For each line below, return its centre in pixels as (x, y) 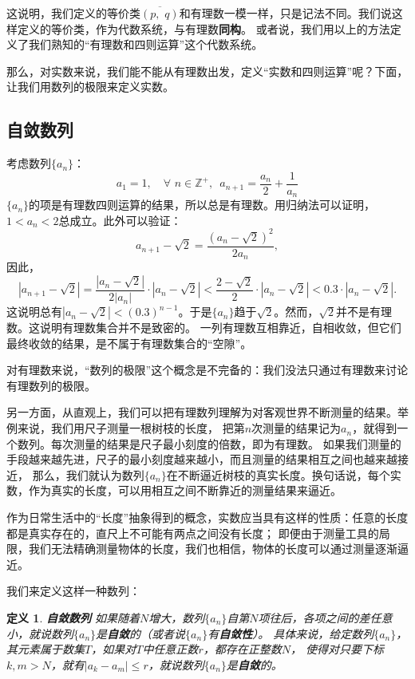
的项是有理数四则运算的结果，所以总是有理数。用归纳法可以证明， (202, 205)
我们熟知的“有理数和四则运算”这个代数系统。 (146, 44)
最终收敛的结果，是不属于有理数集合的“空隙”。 (129, 343)
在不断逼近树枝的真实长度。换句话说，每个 (278, 474)
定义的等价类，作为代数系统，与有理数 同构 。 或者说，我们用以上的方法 (204, 28)
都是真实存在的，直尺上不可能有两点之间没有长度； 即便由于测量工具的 (193, 533)
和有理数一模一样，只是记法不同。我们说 (285, 13)
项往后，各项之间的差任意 (325, 617)
